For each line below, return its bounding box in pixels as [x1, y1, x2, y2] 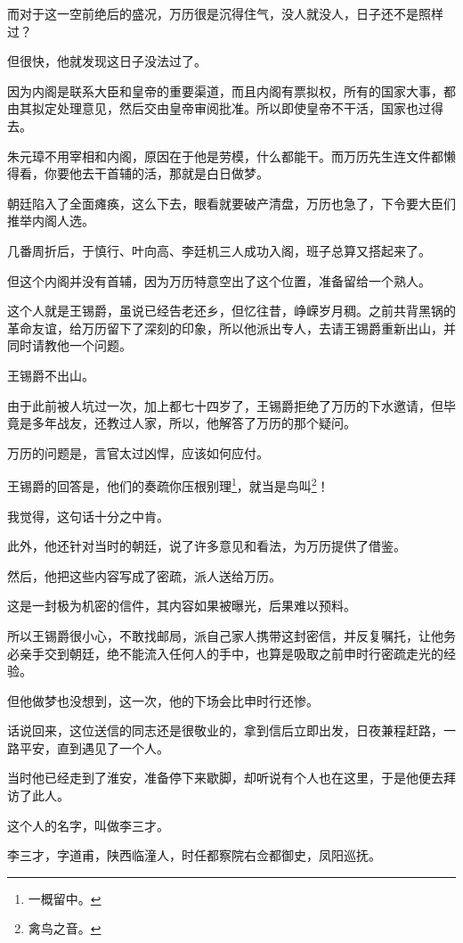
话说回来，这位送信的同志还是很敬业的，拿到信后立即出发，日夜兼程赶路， [7, 721, 443, 740]
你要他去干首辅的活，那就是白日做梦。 [44, 164, 269, 183]
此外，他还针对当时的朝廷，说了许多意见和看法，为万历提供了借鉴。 [7, 537, 406, 555]
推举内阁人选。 [7, 211, 94, 230]
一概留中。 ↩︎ [28, 889, 102, 907]
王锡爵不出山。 [7, 365, 94, 384]
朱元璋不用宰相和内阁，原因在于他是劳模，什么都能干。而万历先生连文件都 [7, 146, 443, 165]
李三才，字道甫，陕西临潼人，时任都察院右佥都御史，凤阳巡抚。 [7, 846, 381, 865]
